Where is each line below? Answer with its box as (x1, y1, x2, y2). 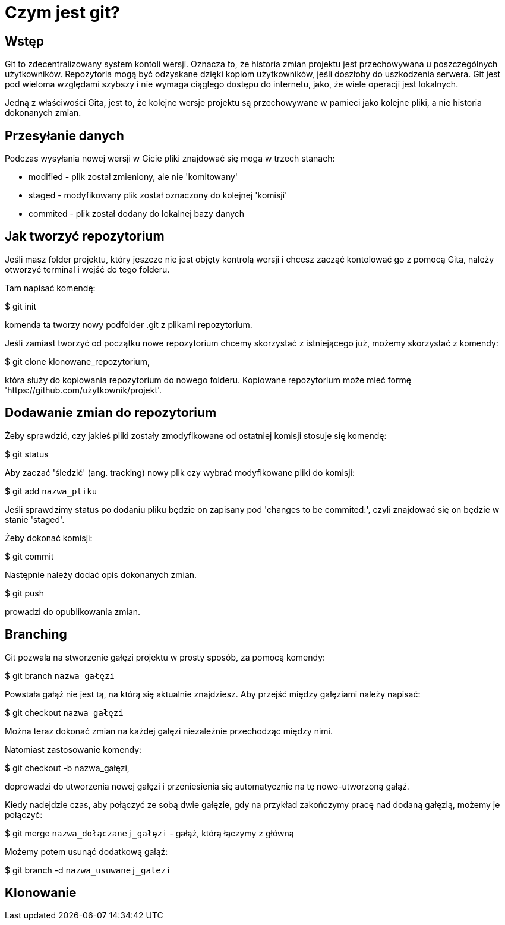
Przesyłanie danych (5, 128, 124, 143)
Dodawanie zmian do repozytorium (5, 405, 217, 421)
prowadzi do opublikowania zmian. (5, 606, 141, 617)
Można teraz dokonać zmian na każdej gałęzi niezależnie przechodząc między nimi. (5, 725, 333, 736)
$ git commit (5, 551, 54, 561)
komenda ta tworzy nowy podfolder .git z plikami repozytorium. (5, 319, 252, 330)
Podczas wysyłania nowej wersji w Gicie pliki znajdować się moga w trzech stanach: (5, 153, 335, 164)
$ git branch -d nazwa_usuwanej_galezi (5, 864, 171, 875)
